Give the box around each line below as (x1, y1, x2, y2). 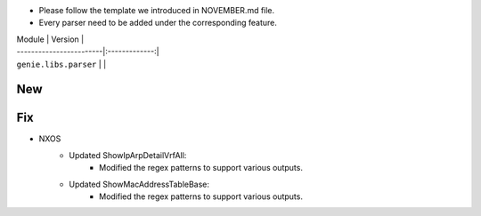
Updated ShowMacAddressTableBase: (69, 179, 209, 189)
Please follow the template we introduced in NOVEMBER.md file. (38, 5, 275, 15)
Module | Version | (16, 34, 85, 44)
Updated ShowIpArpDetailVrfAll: (69, 149, 187, 160)
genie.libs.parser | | (16, 59, 107, 69)
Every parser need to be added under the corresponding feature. (38, 18, 278, 28)
